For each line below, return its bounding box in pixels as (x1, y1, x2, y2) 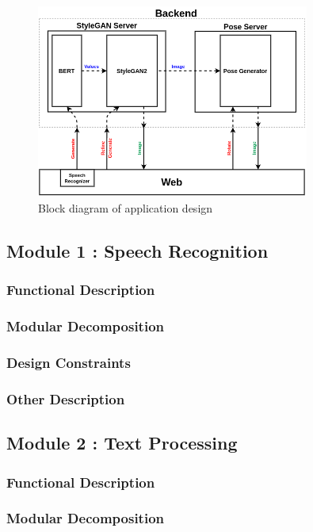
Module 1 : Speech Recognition (6, 239, 269, 263)
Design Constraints (6, 353, 131, 373)
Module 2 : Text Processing (6, 431, 238, 455)
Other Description (6, 388, 125, 408)
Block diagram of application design (38, 200, 213, 216)
